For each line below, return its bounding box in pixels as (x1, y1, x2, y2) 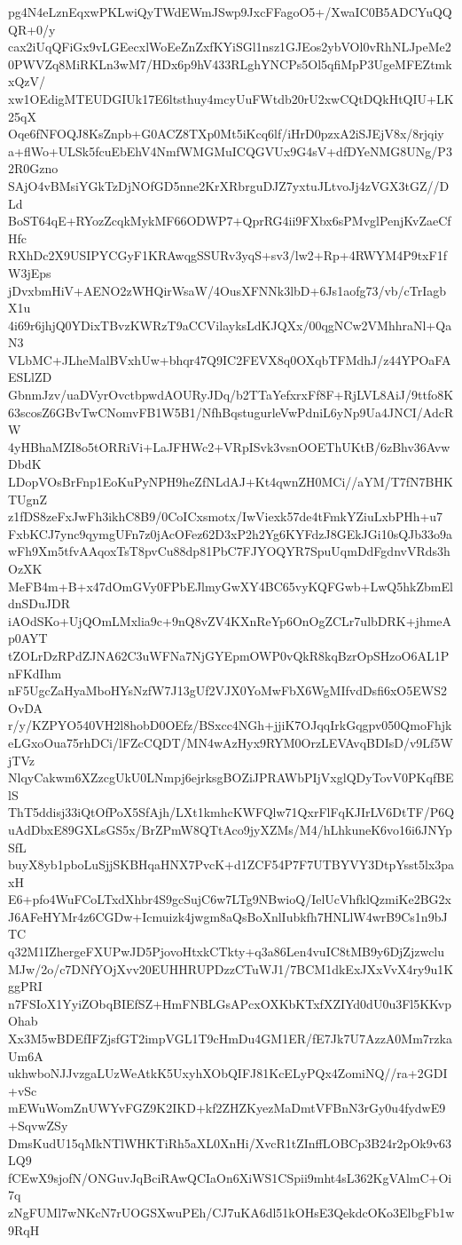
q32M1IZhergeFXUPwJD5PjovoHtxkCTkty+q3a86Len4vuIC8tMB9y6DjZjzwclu (8, 942, 445, 961)
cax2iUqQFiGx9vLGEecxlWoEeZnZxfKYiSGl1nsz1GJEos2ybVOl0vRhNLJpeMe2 (8, 37, 451, 56)
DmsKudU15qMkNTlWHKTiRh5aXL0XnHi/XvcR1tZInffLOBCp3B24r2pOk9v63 (8, 1133, 452, 1152)
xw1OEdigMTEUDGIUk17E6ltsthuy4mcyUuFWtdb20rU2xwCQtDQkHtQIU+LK (8, 89, 454, 107)
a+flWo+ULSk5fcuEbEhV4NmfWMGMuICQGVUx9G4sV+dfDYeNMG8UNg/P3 (8, 141, 452, 160)
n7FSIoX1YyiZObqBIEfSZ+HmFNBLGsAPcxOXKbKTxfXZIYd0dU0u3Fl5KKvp (8, 994, 452, 1012)
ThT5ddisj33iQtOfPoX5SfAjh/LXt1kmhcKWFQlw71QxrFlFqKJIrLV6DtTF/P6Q (8, 803, 455, 821)
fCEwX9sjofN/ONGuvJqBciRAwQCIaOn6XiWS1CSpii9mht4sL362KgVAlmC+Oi (8, 1168, 452, 1186)
